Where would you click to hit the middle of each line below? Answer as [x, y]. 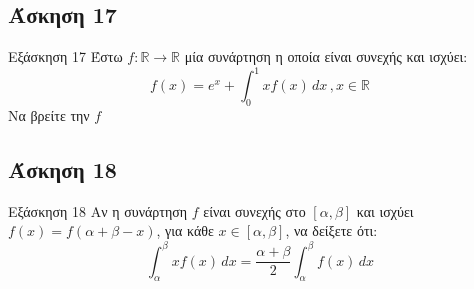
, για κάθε [185, 230]
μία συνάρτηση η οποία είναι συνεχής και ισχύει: [326, 56]
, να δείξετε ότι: [331, 230]
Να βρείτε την [49, 115]
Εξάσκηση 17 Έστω [65, 56]
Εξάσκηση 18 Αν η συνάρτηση [98, 210]
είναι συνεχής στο [254, 210]
